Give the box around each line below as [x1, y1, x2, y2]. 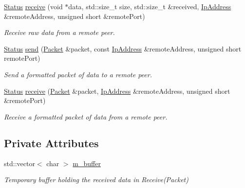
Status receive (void [4, 1, 63, 11]
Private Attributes [4, 135, 99, 150]
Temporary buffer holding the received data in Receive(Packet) [4, 174, 188, 185]
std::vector [4, 158, 35, 168]
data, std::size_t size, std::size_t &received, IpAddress [68, 1, 231, 11]
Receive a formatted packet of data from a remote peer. [4, 111, 168, 121]
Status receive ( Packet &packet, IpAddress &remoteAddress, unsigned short [4, 85, 230, 96]
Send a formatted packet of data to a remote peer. [4, 69, 152, 79]
